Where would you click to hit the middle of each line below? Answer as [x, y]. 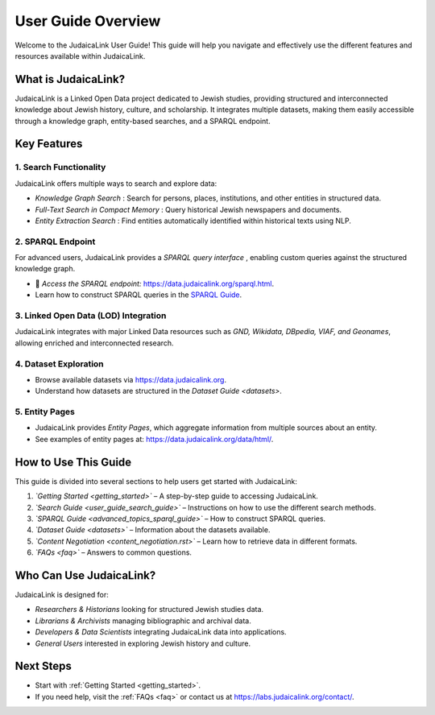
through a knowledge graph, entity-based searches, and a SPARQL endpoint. [143, 121]
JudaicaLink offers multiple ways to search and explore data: [116, 183]
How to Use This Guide [73, 462]
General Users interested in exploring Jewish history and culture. [143, 643]
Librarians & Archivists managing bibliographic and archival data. [143, 621]
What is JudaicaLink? [70, 79]
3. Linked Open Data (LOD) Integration [91, 316]
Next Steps [43, 666]
